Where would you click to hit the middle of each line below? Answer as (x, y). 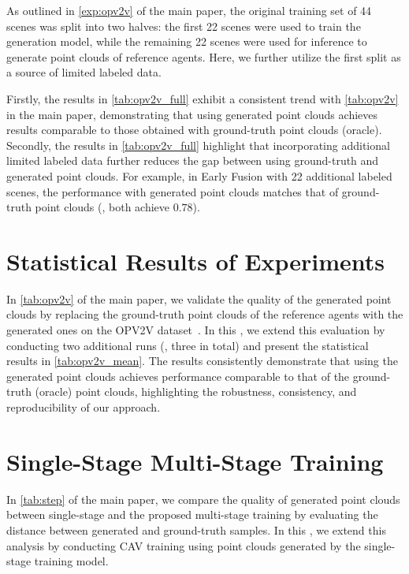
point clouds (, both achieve (102, 207)
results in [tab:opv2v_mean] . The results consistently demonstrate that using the (202, 361)
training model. (71, 561)
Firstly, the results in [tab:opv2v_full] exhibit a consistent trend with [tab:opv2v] (203, 98)
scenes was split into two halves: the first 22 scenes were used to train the (184, 26)
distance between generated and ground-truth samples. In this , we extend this (196, 529)
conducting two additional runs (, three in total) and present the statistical (188, 345)
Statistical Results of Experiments (196, 261)
